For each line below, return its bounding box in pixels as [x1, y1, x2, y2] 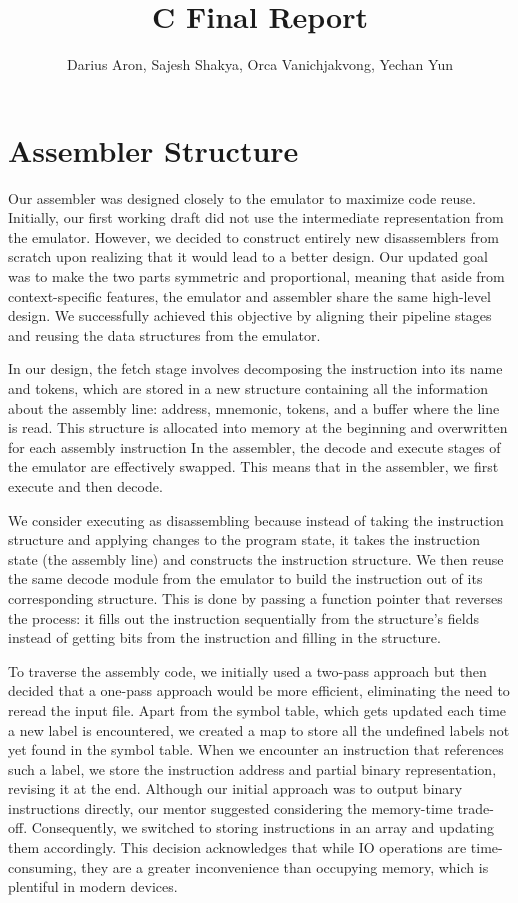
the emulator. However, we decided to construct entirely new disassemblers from [8, 226, 499, 247]
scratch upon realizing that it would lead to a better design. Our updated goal [8, 246, 488, 267]
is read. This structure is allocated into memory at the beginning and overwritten [8, 417, 508, 438]
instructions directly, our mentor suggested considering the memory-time [8, 797, 453, 818]
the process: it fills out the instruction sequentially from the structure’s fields [8, 607, 479, 628]
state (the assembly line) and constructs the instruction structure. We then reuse [8, 548, 504, 569]
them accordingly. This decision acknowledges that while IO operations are [8, 837, 467, 858]
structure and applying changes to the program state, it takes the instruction [8, 529, 480, 550]
